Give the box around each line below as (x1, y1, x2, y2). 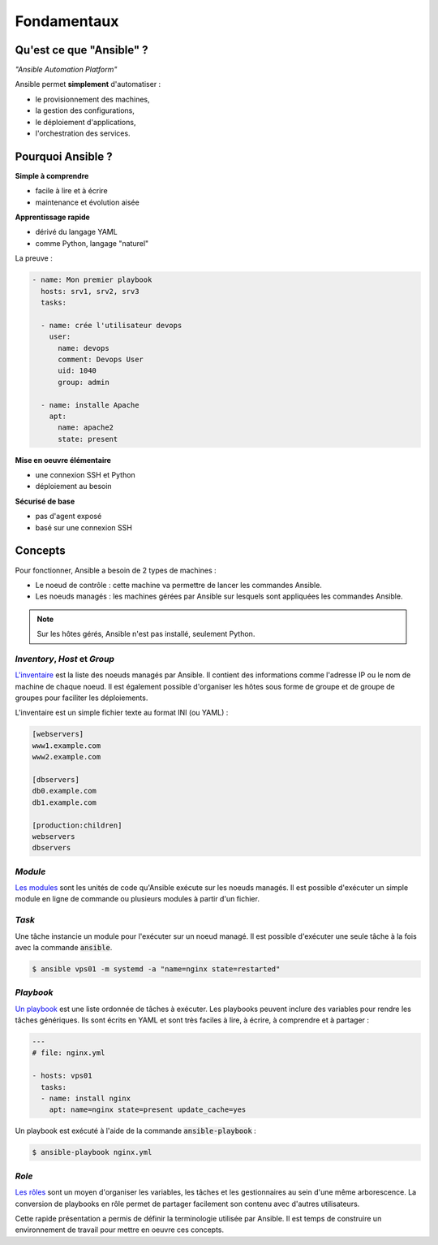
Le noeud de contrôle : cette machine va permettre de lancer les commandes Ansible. (35, 580, 322, 590)
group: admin (58, 378, 109, 387)
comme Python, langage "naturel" (35, 238, 149, 248)
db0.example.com (32, 786, 97, 796)
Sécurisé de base (15, 496, 75, 506)
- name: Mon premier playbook (32, 275, 152, 284)
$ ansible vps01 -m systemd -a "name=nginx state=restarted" (32, 964, 281, 974)
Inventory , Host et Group (15, 653, 115, 664)
